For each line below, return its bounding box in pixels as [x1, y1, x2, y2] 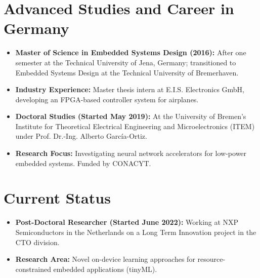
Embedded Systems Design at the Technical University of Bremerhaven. [15, 67, 239, 77]
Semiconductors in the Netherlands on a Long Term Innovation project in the [15, 226, 256, 237]
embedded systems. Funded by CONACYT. [15, 157, 151, 168]
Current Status [4, 187, 111, 208]
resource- [197, 254, 226, 264]
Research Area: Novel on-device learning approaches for [15, 254, 195, 264]
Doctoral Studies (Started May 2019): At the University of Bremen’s [15, 111, 246, 122]
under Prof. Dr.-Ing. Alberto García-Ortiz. [15, 131, 147, 141]
